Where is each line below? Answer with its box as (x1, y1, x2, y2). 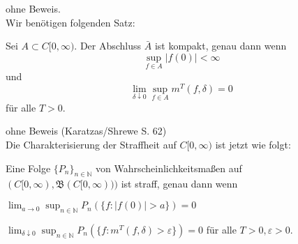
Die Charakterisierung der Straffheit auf (6, 137, 177, 152)
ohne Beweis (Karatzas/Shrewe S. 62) (6, 123, 167, 138)
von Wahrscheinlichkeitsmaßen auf (96, 160, 242, 175)
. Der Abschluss (74, 38, 142, 53)
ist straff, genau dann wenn (121, 176, 238, 191)
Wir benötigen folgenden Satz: (6, 15, 135, 29)
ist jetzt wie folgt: (215, 137, 291, 152)
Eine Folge (6, 160, 51, 175)
